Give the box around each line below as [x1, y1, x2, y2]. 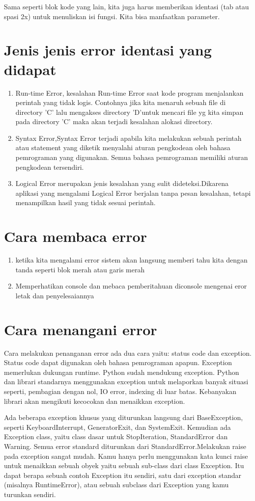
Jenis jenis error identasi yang [4, 40, 212, 60]
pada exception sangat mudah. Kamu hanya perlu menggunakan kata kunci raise [4, 450, 248, 461]
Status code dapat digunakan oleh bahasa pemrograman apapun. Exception [4, 357, 232, 368]
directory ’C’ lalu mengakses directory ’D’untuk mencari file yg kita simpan [15, 106, 244, 117]
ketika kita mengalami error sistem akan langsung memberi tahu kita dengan [15, 255, 248, 265]
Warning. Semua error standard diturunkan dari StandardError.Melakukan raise [4, 441, 246, 451]
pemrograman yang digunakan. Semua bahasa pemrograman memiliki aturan [15, 152, 248, 162]
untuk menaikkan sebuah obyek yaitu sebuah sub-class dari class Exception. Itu [4, 460, 244, 471]
